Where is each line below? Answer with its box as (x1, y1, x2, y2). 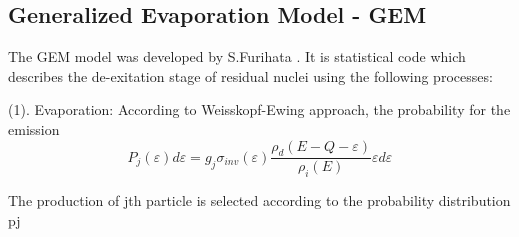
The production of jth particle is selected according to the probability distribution (8, 190, 511, 211)
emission (8, 118, 60, 139)
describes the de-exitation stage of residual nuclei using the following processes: (8, 65, 493, 86)
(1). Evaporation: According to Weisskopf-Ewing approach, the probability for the (8, 99, 511, 120)
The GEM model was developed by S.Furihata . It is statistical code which (8, 46, 466, 67)
